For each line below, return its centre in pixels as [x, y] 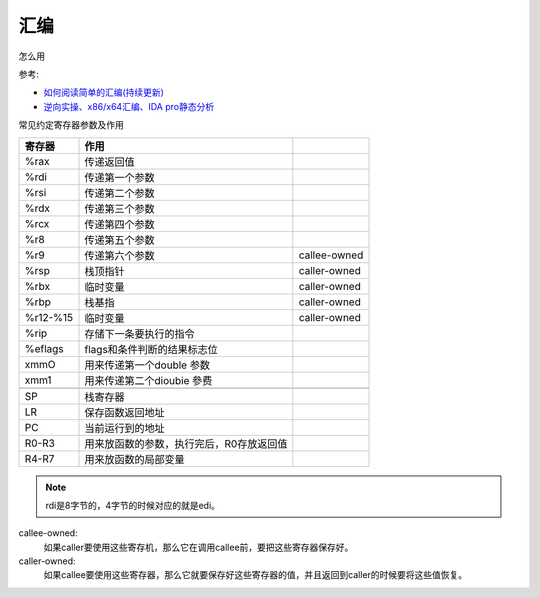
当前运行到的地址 [124, 428]
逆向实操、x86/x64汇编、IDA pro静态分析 [129, 106]
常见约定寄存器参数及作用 [71, 125]
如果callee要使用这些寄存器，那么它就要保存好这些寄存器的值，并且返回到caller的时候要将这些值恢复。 [255, 575]
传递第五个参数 [119, 240]
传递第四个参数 [119, 224]
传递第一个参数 [119, 177]
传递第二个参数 [119, 193]
